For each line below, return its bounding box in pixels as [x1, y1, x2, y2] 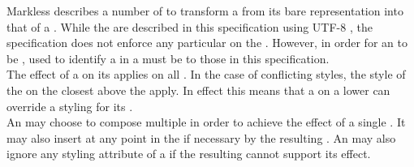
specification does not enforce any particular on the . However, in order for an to [6, 34, 408, 51]
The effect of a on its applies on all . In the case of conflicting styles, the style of [6, 66, 406, 83]
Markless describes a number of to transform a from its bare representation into [6, 2, 403, 19]
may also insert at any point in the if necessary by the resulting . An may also [6, 129, 396, 146]
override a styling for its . [6, 97, 133, 114]
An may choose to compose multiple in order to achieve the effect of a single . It [6, 113, 406, 131]
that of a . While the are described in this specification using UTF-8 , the [6, 18, 373, 35]
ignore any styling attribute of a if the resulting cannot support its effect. [6, 145, 371, 162]
